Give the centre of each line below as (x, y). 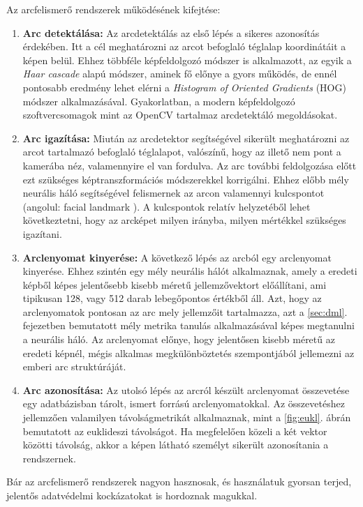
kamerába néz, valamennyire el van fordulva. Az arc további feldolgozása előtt (190, 165)
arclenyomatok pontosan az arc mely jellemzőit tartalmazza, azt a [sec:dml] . (185, 311)
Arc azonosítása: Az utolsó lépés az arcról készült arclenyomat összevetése (186, 389)
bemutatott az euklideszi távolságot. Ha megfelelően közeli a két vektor (175, 431)
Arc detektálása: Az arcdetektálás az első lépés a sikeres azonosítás (171, 32)
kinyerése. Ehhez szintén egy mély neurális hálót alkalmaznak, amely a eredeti (190, 271)
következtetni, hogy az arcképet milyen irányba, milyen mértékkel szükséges (184, 220)
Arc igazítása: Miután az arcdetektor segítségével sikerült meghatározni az (186, 138)
